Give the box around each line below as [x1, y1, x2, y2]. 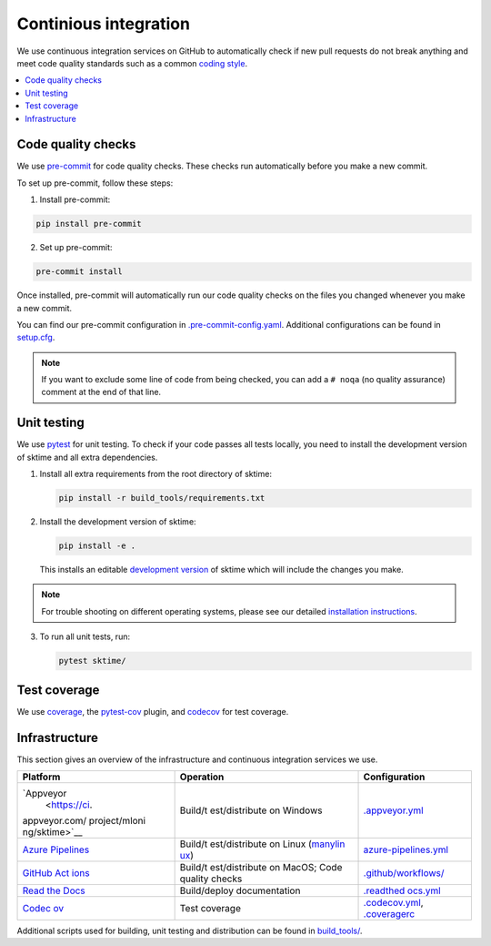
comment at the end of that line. [41, 387, 162, 398]
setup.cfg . [16, 332, 55, 343]
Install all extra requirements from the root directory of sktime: [39, 469, 273, 480]
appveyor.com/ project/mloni [22, 815, 145, 828]
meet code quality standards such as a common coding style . [16, 57, 248, 68]
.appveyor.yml [363, 804, 424, 817]
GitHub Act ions [22, 867, 90, 880]
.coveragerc [363, 908, 416, 921]
